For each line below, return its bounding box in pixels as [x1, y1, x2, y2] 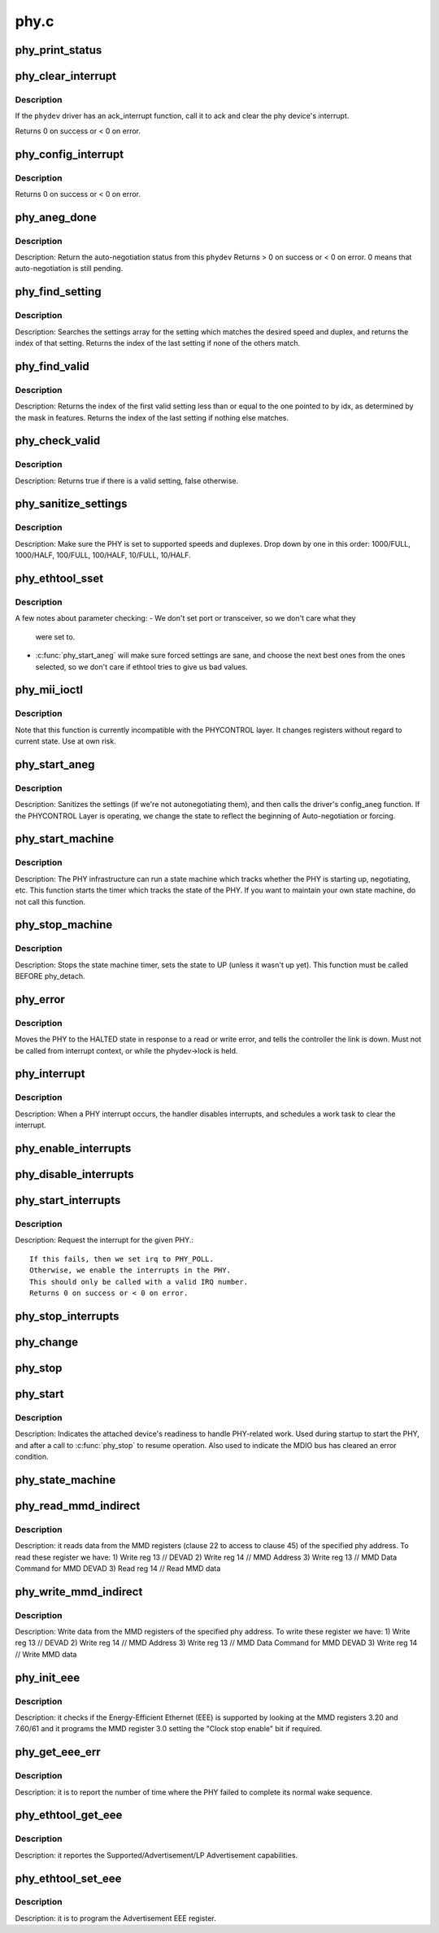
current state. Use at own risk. [15, 736, 117, 746]
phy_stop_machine [15, 918, 113, 932]
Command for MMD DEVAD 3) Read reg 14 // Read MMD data [15, 1563, 221, 1573]
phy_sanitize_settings [15, 497, 128, 511]
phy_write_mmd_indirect [15, 1585, 143, 1599]
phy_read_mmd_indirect [15, 1499, 141, 1512]
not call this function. [15, 897, 85, 906]
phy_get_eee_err [15, 1745, 101, 1759]
